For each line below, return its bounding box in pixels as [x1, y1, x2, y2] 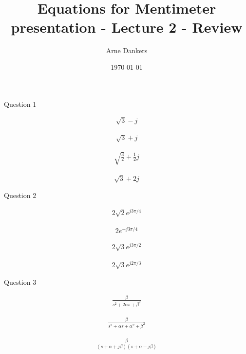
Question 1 [4, 98, 37, 109]
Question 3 [4, 276, 37, 287]
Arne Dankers [106, 45, 148, 56]
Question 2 [4, 190, 37, 200]
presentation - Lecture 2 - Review [11, 17, 243, 37]
